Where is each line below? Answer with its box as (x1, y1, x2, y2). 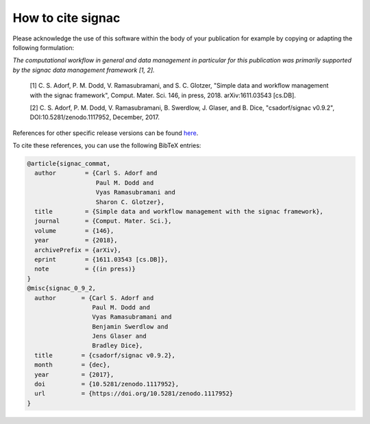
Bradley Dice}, (92, 342, 143, 349)
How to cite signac (12, 10, 121, 25)
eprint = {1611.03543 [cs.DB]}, (34, 255, 169, 263)
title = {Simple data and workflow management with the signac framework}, (34, 208, 323, 215)
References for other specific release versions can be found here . (12, 129, 199, 137)
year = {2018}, (34, 236, 118, 245)
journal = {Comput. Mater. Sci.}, (34, 217, 172, 225)
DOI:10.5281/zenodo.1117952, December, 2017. (29, 113, 160, 121)
